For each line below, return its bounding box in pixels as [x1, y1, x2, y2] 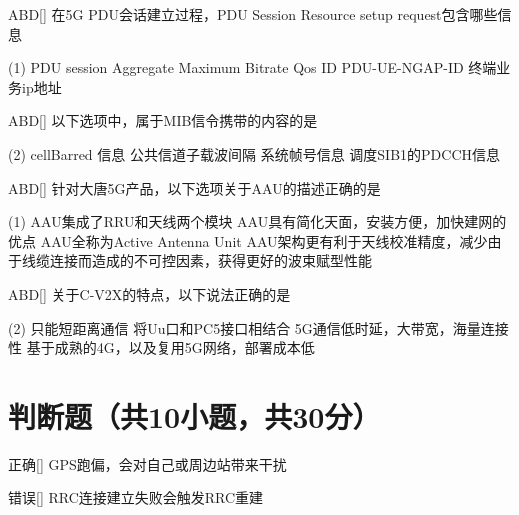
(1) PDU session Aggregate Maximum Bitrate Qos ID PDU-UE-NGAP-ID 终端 [8, 57, 497, 78]
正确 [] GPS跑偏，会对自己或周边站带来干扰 [8, 453, 287, 474]
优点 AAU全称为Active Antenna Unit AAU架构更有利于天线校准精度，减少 [8, 230, 488, 251]
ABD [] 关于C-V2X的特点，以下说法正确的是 [8, 283, 291, 304]
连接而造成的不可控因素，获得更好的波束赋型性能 [49, 250, 372, 271]
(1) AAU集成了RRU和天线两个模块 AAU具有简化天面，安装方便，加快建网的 [8, 211, 507, 232]
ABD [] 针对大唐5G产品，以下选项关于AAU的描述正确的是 [8, 177, 381, 198]
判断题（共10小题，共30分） [8, 395, 381, 436]
